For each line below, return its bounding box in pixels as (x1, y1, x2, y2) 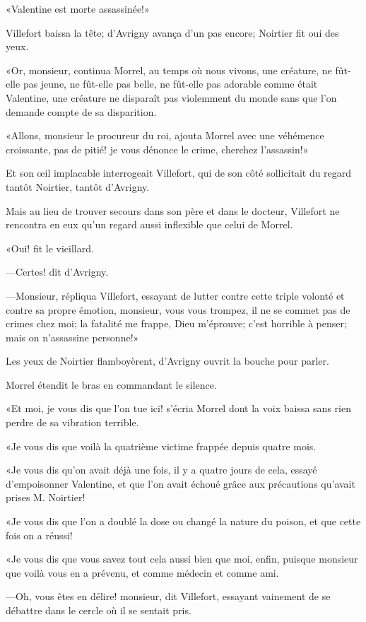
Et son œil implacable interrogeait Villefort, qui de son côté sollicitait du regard (6, 165, 352, 180)
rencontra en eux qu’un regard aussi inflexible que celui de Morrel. (6, 217, 293, 232)
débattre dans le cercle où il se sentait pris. (6, 603, 191, 617)
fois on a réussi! (6, 527, 73, 542)
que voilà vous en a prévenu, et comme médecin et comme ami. (6, 565, 279, 580)
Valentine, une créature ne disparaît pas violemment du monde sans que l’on (6, 90, 337, 105)
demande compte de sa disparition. (6, 104, 157, 119)
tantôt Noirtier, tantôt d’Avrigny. (6, 179, 150, 194)
